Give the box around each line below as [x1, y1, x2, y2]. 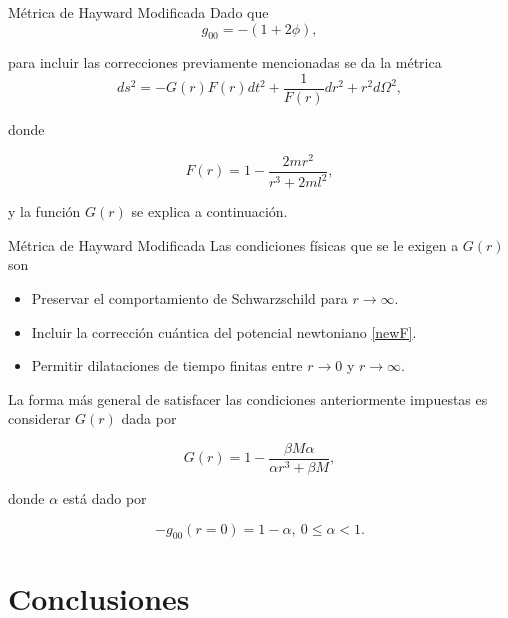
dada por [121, 408, 177, 429]
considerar [8, 408, 71, 429]
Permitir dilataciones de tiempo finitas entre [31, 355, 303, 376]
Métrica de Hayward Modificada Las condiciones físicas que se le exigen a [8, 234, 459, 255]
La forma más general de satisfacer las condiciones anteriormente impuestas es [8, 388, 488, 409]
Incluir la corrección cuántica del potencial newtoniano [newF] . [31, 321, 417, 342]
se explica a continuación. [131, 201, 288, 222]
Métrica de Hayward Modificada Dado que [8, 2, 269, 22]
